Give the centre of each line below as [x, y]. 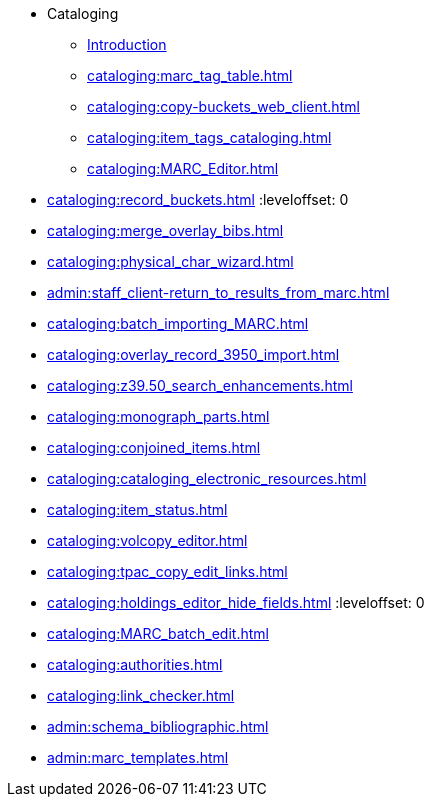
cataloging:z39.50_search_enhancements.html [200, 385]
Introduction [127, 44]
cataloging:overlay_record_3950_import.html [193, 354]
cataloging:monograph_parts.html [158, 416]
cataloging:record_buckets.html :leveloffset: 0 [198, 199]
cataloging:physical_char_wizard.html [170, 261]
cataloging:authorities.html [135, 664]
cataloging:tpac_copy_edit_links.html [167, 571]
